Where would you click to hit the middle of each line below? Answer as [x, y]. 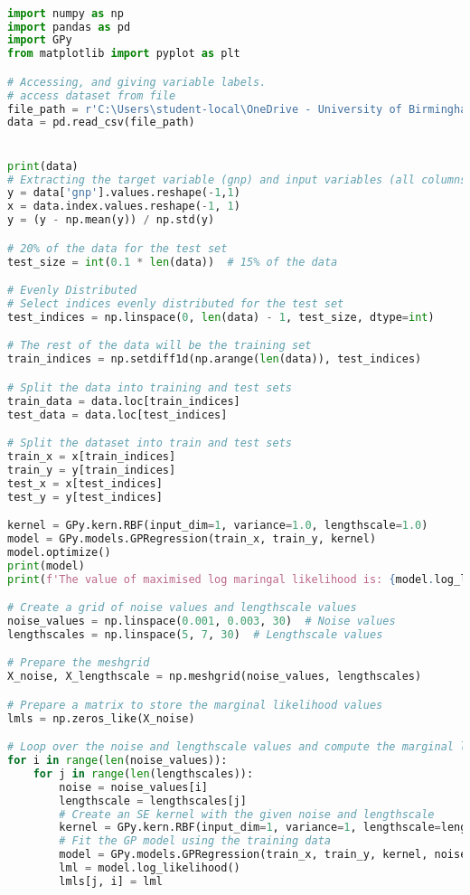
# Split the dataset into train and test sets [150, 443]
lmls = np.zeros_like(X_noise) [101, 718]
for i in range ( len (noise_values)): [117, 761]
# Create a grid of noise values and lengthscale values [182, 608]
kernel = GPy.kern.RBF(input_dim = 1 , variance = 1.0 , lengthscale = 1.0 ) [218, 526]
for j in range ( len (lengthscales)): [143, 773]
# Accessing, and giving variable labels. [137, 82]
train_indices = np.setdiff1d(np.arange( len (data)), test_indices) [215, 359]
